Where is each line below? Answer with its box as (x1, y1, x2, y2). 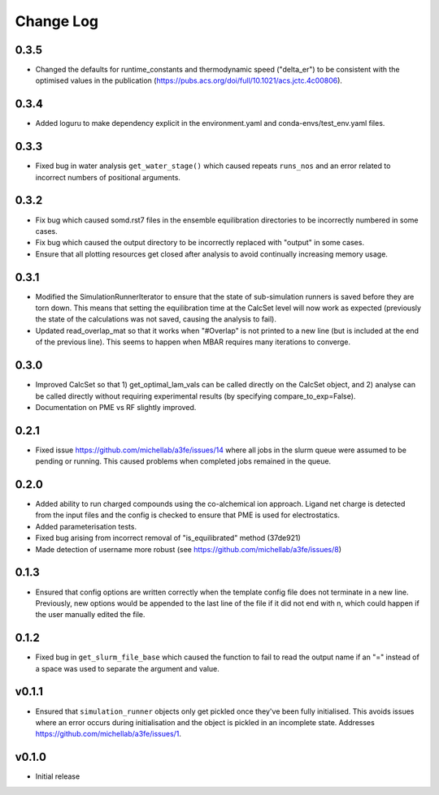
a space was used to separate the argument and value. (35, 663, 219, 673)
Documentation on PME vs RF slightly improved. (35, 402, 197, 412)
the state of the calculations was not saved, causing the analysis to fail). (35, 314, 276, 324)
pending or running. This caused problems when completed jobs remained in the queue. (35, 456, 332, 466)
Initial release (35, 771, 80, 781)
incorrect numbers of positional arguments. (35, 172, 180, 182)
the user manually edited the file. (35, 610, 146, 620)
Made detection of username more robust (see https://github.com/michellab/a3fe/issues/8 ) (35, 544, 341, 554)
